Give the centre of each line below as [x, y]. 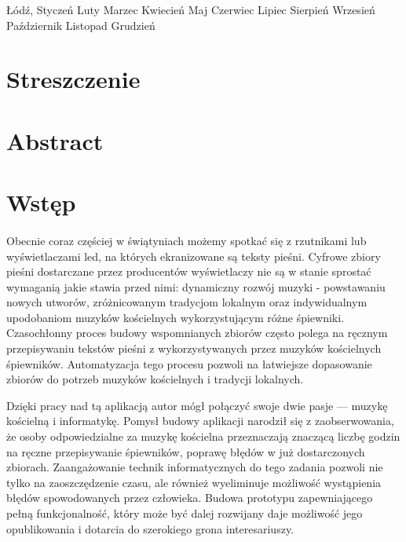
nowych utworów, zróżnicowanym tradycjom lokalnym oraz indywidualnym [187, 302]
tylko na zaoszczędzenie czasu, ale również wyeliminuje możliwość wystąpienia [194, 482]
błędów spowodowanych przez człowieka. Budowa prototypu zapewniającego [190, 498]
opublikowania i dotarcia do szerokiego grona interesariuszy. [150, 528]
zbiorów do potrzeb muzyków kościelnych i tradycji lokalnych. [155, 379]
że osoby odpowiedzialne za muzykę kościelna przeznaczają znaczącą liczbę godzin [203, 436]
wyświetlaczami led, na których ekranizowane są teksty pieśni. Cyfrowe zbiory [194, 256]
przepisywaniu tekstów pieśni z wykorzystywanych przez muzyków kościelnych [194, 348]
